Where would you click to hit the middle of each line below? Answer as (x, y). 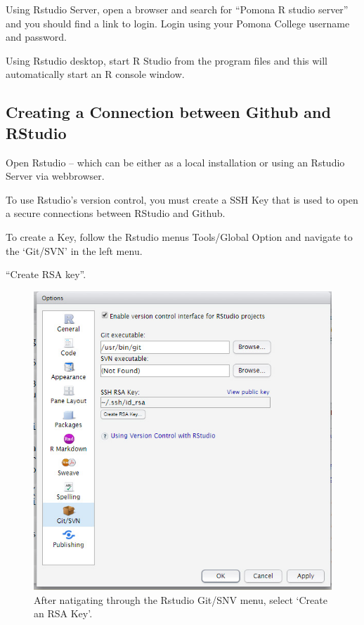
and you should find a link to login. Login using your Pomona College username (178, 23)
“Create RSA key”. (46, 274)
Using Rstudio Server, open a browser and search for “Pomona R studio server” (177, 9)
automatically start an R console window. (95, 74)
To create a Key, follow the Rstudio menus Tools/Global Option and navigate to (179, 236)
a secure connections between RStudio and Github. (116, 213)
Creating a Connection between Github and (168, 112)
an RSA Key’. (63, 613)
